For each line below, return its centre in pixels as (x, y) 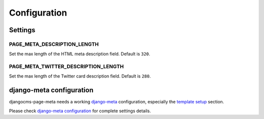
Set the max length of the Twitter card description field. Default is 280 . (80, 76)
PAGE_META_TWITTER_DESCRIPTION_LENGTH (66, 67)
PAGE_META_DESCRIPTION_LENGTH (54, 44)
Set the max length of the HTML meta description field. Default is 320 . (80, 54)
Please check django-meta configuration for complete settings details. (80, 111)
